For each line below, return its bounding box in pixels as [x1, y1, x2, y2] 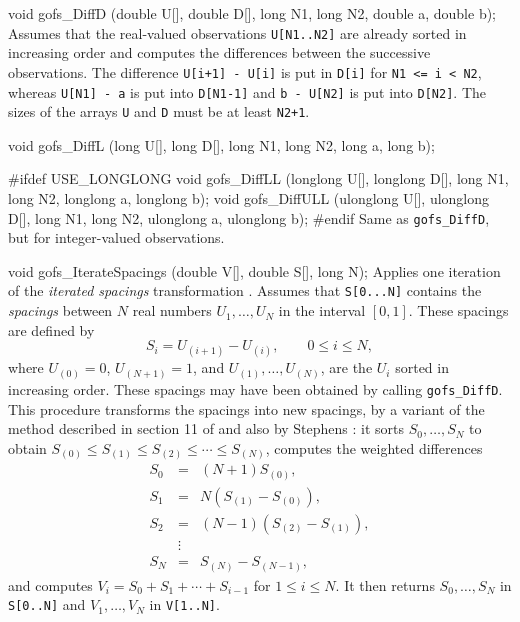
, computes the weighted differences [265, 437, 483, 458]
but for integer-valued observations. [8, 227, 225, 248]
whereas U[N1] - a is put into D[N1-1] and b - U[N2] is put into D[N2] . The [8, 81, 486, 102]
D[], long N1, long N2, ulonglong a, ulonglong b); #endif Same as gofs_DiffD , [8, 207, 490, 228]
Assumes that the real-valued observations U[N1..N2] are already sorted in [8, 22, 467, 43]
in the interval [278, 300, 366, 321]
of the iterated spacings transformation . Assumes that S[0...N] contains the [8, 280, 482, 301]
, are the [320, 357, 373, 378]
